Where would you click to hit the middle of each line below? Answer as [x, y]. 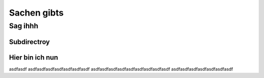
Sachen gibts [36, 13]
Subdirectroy [29, 42]
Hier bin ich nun [33, 57]
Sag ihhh [24, 26]
